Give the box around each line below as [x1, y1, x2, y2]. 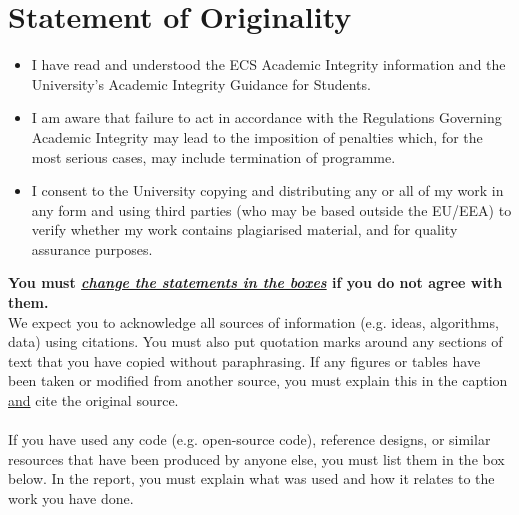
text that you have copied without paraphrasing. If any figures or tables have [8, 350, 481, 371]
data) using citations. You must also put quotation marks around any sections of [8, 331, 503, 352]
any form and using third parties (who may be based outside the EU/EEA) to [31, 199, 512, 220]
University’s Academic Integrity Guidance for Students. [31, 73, 371, 94]
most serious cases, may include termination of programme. [31, 146, 396, 167]
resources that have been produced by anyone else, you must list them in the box [8, 448, 505, 469]
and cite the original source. [8, 390, 179, 411]
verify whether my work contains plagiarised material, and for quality [31, 219, 458, 240]
